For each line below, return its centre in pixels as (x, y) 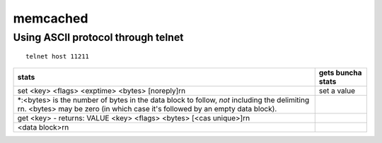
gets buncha (340, 73)
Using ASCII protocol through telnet (98, 37)
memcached (51, 18)
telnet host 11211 (58, 57)
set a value (337, 90)
